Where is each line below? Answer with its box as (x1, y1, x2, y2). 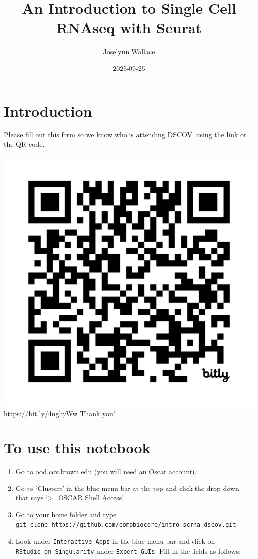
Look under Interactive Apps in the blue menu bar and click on (15, 535, 215, 546)
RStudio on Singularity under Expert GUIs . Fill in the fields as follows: (15, 545, 241, 556)
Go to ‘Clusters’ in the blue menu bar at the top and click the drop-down (15, 483, 239, 493)
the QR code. (4, 139, 45, 149)
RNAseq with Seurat (56, 17, 202, 38)
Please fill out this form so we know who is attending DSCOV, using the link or (4, 129, 247, 140)
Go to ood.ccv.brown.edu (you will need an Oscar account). (15, 466, 197, 476)
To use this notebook (4, 437, 151, 457)
